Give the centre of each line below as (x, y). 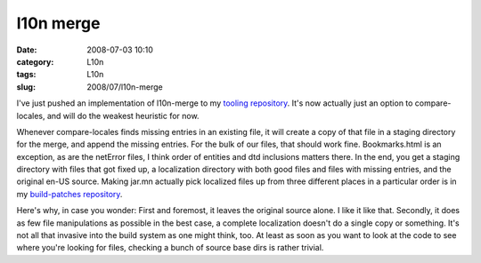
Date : (27, 50)
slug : (26, 87)
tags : (26, 75)
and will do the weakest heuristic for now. (123, 116)
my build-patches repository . (69, 194)
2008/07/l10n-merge (125, 87)
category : (35, 61)
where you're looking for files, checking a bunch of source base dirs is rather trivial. (170, 248)
